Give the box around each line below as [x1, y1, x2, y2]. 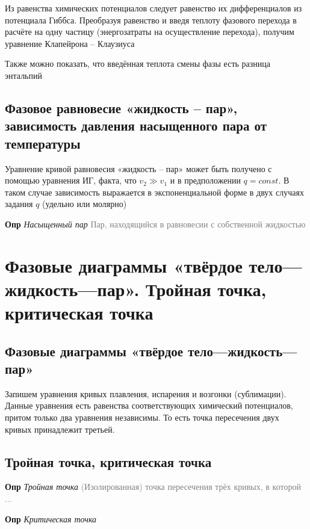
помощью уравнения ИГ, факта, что [5, 174, 137, 187]
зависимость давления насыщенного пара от [5, 116, 267, 135]
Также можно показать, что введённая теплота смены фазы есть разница [5, 57, 270, 70]
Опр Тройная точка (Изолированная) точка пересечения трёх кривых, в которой [5, 480, 301, 493]
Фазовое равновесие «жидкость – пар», [5, 98, 238, 117]
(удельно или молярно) [42, 197, 127, 210]
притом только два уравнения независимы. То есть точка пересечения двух [5, 411, 279, 424]
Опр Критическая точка [5, 512, 97, 525]
